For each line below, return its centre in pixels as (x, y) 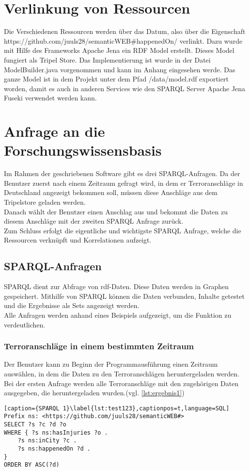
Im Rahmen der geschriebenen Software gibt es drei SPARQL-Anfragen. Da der (122, 173)
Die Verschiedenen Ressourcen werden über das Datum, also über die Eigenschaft (125, 31)
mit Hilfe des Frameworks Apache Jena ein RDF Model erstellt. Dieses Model (119, 50)
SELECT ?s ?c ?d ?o (35, 425)
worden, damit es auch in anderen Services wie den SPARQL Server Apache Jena (125, 88)
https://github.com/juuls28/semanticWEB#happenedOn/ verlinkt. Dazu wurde (123, 41)
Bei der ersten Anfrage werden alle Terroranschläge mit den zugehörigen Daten (121, 383)
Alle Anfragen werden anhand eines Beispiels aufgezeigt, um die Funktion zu (118, 315)
